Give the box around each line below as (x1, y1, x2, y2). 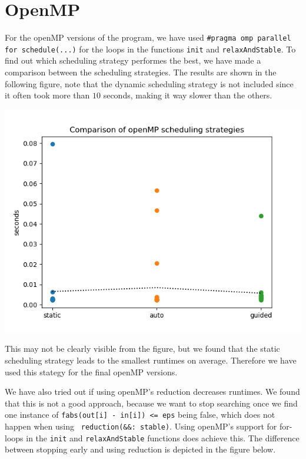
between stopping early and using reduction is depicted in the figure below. (5, 443, 276, 455)
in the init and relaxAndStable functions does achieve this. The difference (26, 431, 300, 444)
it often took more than (5, 89, 90, 101)
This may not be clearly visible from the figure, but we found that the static (5, 342, 280, 355)
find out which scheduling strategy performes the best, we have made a (5, 54, 261, 67)
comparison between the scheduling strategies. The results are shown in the (5, 66, 277, 78)
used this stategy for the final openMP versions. (5, 365, 178, 378)
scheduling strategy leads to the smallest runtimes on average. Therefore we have (5, 354, 297, 366)
